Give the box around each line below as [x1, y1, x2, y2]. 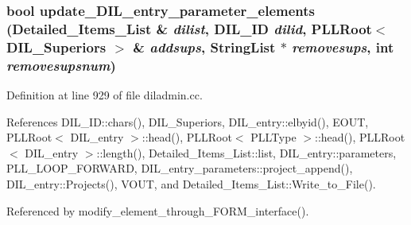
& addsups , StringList [133, 37, 276, 56]
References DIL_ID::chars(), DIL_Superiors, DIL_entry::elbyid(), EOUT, [6, 113, 369, 130]
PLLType [250, 129, 297, 145]
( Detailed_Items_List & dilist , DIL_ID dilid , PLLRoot [6, 18, 372, 38]
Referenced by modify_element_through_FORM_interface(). [6, 202, 309, 219]
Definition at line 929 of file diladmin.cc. [6, 86, 203, 103]
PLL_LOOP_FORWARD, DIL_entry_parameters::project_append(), [6, 160, 353, 177]
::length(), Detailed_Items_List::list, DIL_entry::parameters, [96, 144, 397, 161]
